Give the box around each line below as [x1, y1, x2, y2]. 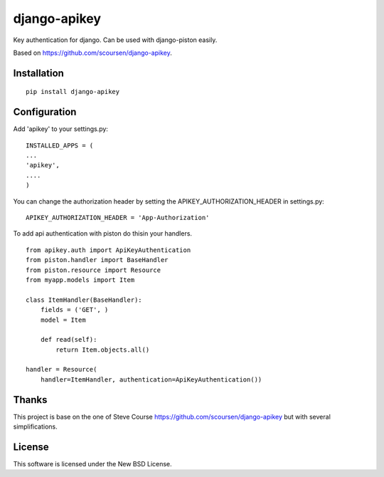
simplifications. [13, 422, 58, 431]
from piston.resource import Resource [26, 266, 161, 274]
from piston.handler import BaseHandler [26, 256, 169, 264]
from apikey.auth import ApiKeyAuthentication [26, 246, 191, 254]
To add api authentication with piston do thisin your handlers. [13, 229, 192, 238]
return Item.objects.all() [55, 345, 150, 354]
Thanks [13, 394, 48, 406]
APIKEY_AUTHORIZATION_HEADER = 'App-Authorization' [26, 214, 210, 221]
